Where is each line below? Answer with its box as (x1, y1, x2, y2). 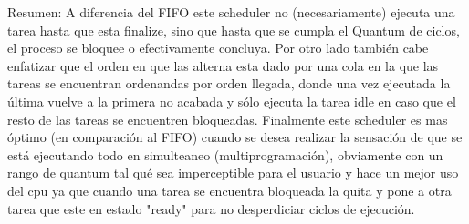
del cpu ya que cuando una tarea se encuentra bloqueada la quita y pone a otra (7, 180, 452, 199)
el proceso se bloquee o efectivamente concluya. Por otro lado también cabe (7, 38, 429, 57)
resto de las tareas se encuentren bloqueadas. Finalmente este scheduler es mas (7, 109, 448, 128)
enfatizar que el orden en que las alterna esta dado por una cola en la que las (7, 56, 439, 75)
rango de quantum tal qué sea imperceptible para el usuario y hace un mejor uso (7, 163, 459, 182)
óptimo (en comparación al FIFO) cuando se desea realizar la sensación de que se (7, 127, 463, 147)
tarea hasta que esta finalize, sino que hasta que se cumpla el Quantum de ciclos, (7, 20, 460, 39)
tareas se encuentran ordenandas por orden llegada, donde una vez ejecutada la (7, 74, 451, 93)
